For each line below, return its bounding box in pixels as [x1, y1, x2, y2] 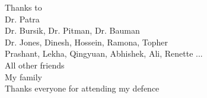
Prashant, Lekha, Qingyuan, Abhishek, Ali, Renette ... [5, 47, 203, 60]
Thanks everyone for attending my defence [5, 82, 160, 94]
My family [5, 70, 43, 83]
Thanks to [5, 1, 42, 13]
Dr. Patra [5, 12, 40, 25]
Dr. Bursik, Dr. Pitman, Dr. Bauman [5, 24, 140, 37]
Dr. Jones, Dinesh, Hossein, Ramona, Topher [5, 35, 168, 48]
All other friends [5, 58, 65, 71]
